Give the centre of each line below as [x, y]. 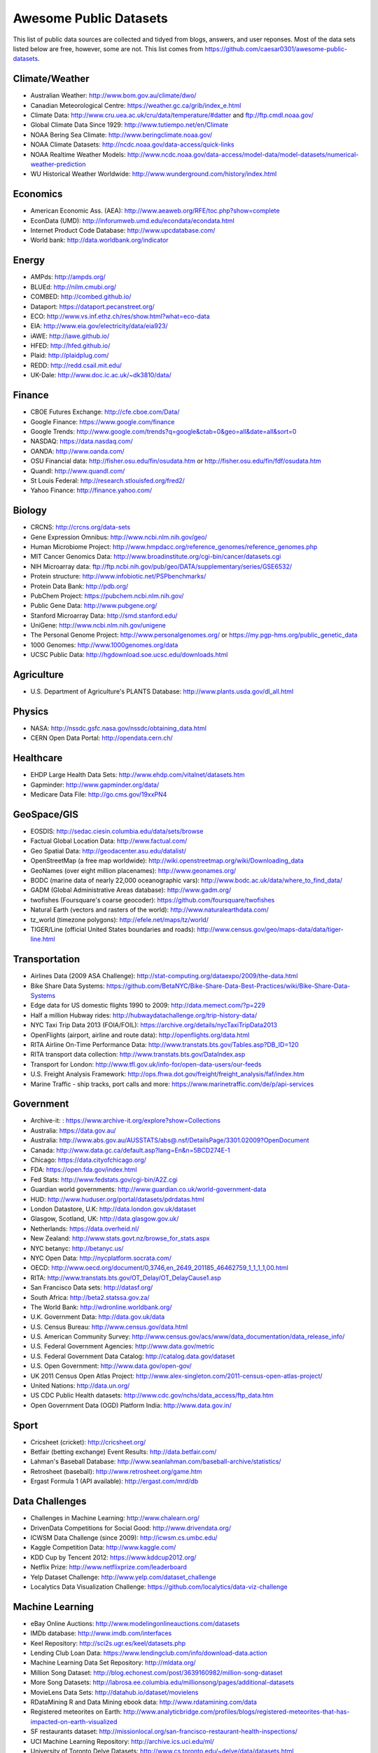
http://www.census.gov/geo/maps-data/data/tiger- [270, 929]
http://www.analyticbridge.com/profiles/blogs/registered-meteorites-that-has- [237, 1712]
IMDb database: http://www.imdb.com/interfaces [101, 1633]
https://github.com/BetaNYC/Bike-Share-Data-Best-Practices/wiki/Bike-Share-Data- [228, 986]
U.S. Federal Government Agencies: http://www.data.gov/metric [122, 1346]
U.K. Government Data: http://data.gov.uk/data [98, 1317]
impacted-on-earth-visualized [74, 1721]
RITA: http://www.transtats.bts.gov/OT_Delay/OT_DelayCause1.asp [126, 1278]
